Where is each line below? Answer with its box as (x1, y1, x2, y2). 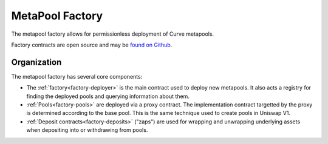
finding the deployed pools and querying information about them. (26, 93, 190, 100)
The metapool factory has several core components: (11, 73, 143, 80)
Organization (11, 57, 62, 67)
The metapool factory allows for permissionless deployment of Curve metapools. (11, 30, 214, 38)
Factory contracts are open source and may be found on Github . (11, 41, 173, 48)
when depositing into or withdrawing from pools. (26, 126, 148, 134)
